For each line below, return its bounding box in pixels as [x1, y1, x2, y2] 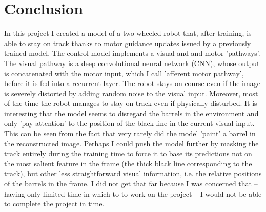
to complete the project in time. [4, 198, 105, 209]
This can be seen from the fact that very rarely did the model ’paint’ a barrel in [4, 128, 256, 139]
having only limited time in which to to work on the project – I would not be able [4, 188, 262, 199]
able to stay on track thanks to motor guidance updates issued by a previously [4, 37, 251, 48]
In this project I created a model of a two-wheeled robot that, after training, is [4, 28, 252, 38]
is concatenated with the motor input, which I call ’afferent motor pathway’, [4, 68, 244, 78]
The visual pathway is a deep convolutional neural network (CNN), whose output [4, 57, 260, 68]
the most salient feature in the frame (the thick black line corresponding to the [4, 158, 252, 168]
